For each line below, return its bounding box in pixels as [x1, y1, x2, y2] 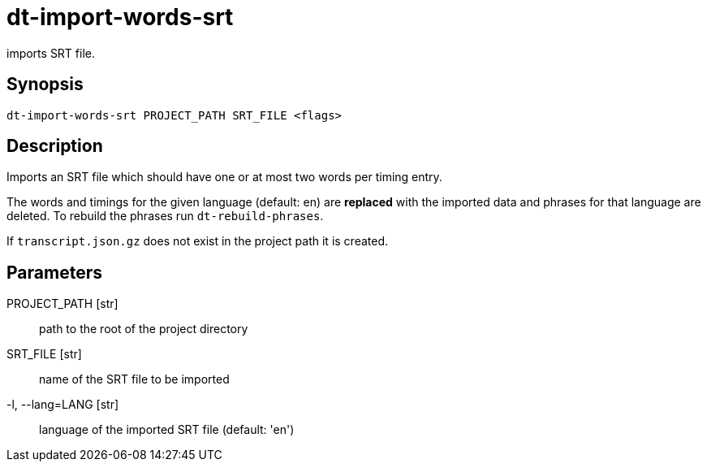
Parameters [6, 262, 102, 283]
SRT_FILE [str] [6, 347, 82, 362]
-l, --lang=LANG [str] [6, 397, 119, 412]
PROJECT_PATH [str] [6, 297, 119, 311]
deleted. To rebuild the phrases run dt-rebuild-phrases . [6, 209, 324, 223]
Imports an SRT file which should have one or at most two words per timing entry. [6, 170, 442, 184]
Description [6, 136, 103, 157]
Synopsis [6, 74, 84, 95]
